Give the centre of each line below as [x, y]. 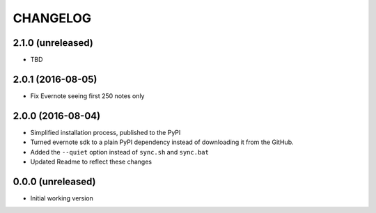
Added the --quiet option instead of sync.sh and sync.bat [119, 152]
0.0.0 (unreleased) [55, 181]
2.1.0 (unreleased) [53, 43]
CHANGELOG [52, 18]
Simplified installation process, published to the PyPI [105, 132]
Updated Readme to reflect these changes [91, 162]
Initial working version [62, 198]
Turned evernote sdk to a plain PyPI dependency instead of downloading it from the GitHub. [162, 142]
